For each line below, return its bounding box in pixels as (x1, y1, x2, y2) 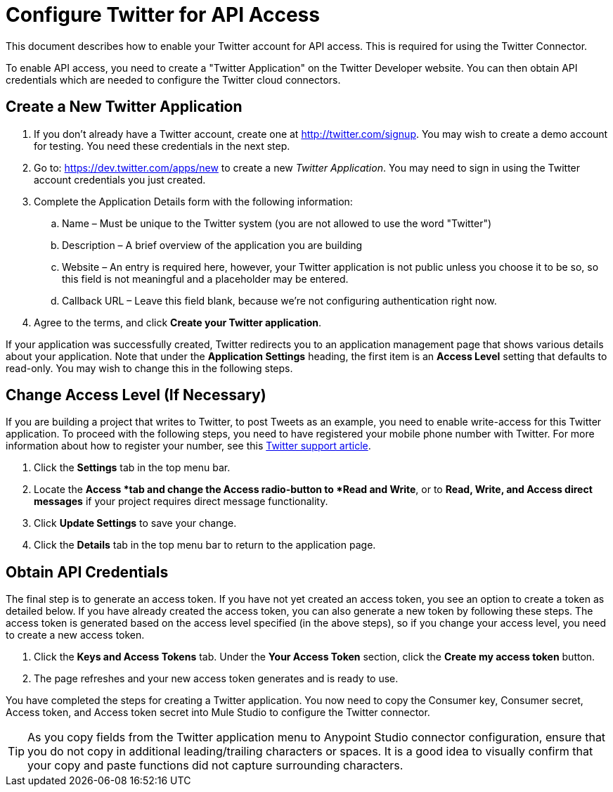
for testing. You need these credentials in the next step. (34, 139, 290, 152)
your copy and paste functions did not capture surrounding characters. (27, 758, 404, 773)
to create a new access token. (6, 629, 145, 641)
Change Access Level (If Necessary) (6, 386, 266, 404)
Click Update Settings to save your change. (34, 517, 237, 530)
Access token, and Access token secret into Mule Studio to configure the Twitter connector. (6, 706, 430, 719)
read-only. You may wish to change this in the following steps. (6, 362, 293, 374)
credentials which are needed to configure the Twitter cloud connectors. (6, 73, 341, 86)
